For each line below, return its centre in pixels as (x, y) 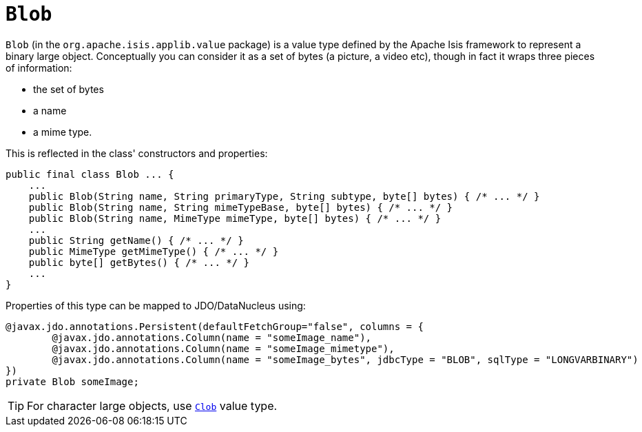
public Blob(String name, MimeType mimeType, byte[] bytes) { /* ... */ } (235, 218)
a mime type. (63, 132)
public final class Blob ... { (90, 174)
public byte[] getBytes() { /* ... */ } (139, 262)
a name (50, 110)
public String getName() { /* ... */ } (136, 240)
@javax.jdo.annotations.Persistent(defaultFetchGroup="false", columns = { (215, 326)
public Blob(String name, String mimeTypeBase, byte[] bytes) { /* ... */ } (241, 207)
